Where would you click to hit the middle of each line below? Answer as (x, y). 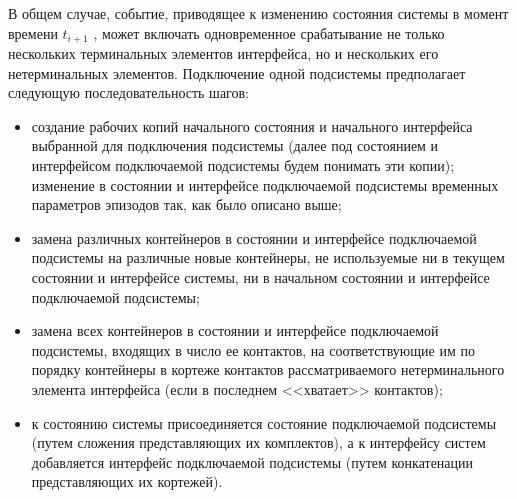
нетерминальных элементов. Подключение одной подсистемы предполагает (237, 72)
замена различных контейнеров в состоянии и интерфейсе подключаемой (254, 237)
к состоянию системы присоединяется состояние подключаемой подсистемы (264, 422)
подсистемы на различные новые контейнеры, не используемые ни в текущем (268, 257)
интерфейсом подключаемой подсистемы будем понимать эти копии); (243, 165)
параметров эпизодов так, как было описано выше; (186, 204)
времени (33, 32)
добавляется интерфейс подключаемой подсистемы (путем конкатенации (252, 461)
